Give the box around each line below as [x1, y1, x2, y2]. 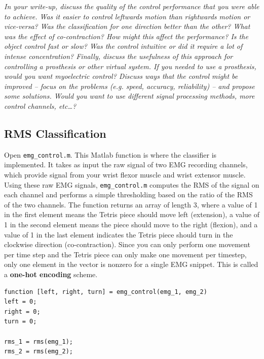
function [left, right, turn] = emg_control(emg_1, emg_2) [4, 288, 207, 295]
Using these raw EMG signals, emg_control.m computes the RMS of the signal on [4, 179, 259, 190]
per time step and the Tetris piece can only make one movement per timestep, [4, 249, 247, 259]
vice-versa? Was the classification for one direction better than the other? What [4, 21, 250, 32]
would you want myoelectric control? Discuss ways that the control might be [4, 71, 238, 81]
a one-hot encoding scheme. [4, 268, 98, 279]
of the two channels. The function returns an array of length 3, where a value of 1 [4, 199, 258, 210]
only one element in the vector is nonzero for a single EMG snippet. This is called [4, 259, 258, 270]
